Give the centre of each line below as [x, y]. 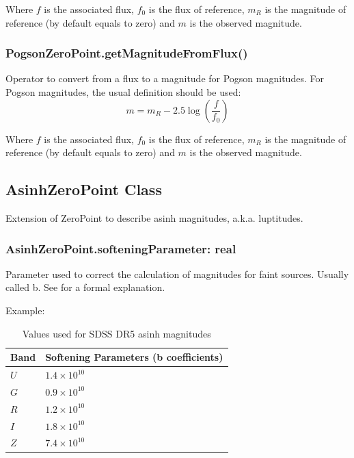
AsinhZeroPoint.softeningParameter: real [121, 248]
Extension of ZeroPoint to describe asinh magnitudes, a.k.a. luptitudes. [154, 217]
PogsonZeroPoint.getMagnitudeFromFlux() [127, 53]
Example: [25, 310]
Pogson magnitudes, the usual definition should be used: [123, 92]
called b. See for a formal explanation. [85, 287]
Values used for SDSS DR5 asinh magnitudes [117, 333]
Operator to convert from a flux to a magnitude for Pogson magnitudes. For [165, 78]
